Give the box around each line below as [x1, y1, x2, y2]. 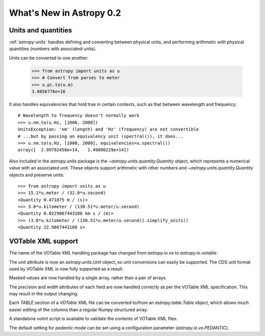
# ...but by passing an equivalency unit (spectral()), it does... [18, 133, 184, 139]
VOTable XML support [9, 237, 79, 246]
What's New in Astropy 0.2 [9, 7, 121, 18]
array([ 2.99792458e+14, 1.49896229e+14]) [18, 147, 130, 153]
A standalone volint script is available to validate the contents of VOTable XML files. [9, 316, 178, 322]
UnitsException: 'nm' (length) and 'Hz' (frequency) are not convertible [18, 127, 199, 132]
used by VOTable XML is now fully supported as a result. [9, 266, 124, 272]
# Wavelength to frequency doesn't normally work [18, 113, 140, 118]
